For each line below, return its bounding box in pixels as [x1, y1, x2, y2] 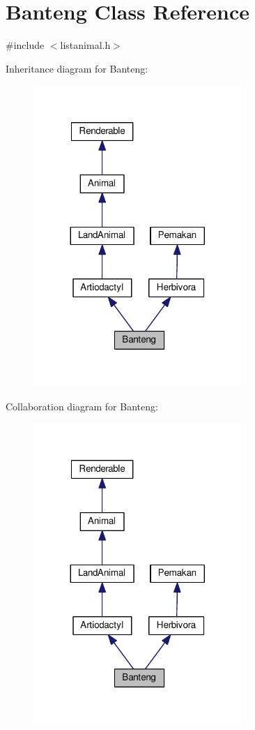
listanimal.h [60, 38, 111, 52]
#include [6, 38, 45, 52]
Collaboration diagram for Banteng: [6, 398, 158, 413]
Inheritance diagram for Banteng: [6, 61, 148, 75]
